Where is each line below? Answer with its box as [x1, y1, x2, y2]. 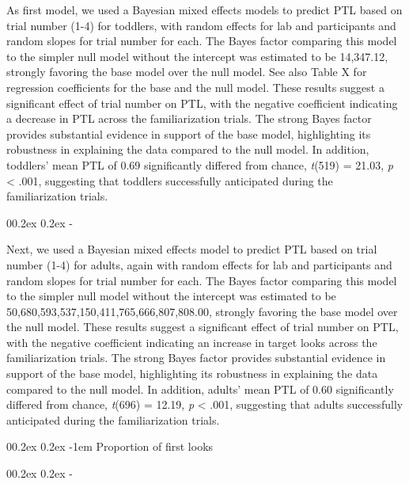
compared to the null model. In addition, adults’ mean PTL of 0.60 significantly [6, 380, 394, 397]
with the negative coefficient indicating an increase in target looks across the [6, 333, 377, 350]
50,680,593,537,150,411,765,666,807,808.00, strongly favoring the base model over [6, 303, 398, 319]
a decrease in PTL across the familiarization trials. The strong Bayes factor [6, 110, 372, 127]
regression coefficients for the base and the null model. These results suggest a [6, 78, 384, 95]
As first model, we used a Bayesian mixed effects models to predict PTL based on [6, 2, 403, 17]
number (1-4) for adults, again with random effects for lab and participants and [6, 256, 392, 272]
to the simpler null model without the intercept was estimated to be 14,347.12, [6, 48, 388, 64]
